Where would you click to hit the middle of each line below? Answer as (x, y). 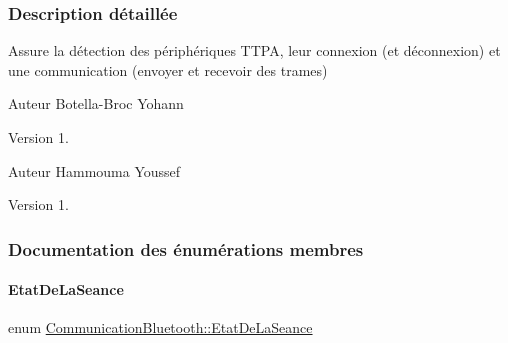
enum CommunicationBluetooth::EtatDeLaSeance (160, 327)
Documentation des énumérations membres (186, 248)
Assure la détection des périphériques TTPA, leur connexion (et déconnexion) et (254, 50)
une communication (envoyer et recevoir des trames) (168, 69)
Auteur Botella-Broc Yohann (96, 103)
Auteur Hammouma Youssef (94, 170)
